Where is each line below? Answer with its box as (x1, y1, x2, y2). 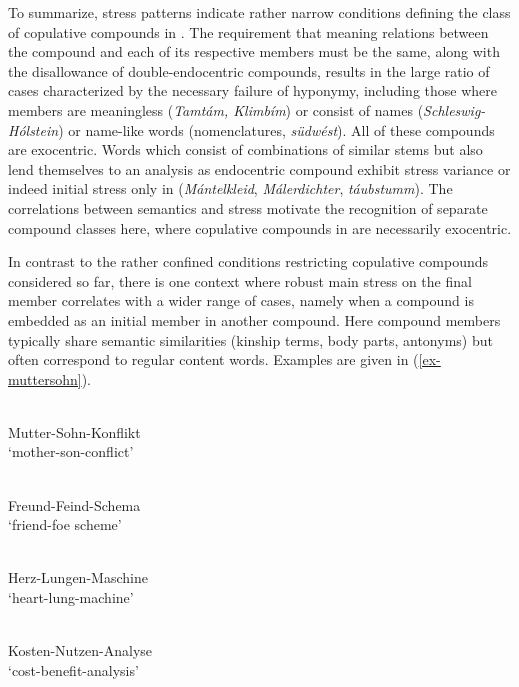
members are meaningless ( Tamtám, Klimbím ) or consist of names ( (8, 99, 424, 120)
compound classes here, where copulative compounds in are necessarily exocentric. (8, 217, 512, 238)
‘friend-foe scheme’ (8, 514, 122, 535)
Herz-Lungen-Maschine (8, 567, 148, 588)
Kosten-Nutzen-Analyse (8, 640, 153, 661)
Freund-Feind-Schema (8, 494, 141, 515)
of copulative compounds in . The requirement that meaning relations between (8, 21, 489, 42)
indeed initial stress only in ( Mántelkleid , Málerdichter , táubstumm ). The (8, 178, 453, 199)
